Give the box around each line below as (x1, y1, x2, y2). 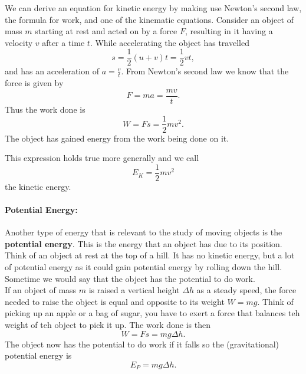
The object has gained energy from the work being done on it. (5, 132, 229, 144)
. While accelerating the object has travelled (90, 36, 249, 48)
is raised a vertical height (88, 284, 180, 296)
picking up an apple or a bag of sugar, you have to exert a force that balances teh (5, 307, 300, 319)
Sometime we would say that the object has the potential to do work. (5, 272, 255, 284)
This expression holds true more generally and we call (5, 152, 199, 164)
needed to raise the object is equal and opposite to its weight (5, 295, 225, 307)
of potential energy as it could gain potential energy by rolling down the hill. (5, 261, 282, 273)
